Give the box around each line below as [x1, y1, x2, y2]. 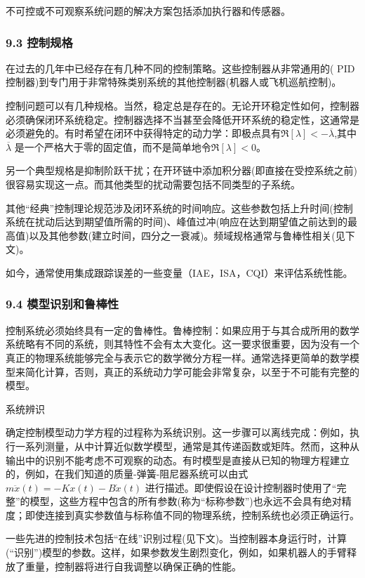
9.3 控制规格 [6, 33, 73, 51]
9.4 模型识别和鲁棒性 [6, 295, 119, 313]
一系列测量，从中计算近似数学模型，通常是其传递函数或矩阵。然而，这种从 [15, 438, 359, 453]
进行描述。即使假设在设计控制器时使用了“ [145, 480, 337, 494]
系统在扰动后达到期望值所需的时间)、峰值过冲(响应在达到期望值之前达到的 [6, 214, 347, 229]
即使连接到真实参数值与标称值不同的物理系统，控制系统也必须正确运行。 [25, 507, 359, 522]
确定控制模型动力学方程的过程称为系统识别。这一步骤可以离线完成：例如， [6, 425, 350, 440]
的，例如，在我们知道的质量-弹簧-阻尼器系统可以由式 [6, 466, 248, 481]
